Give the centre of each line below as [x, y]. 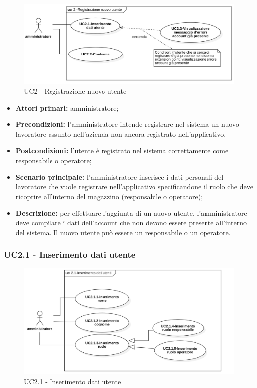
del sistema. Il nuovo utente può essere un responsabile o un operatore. [123, 232]
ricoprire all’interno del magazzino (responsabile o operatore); [109, 196]
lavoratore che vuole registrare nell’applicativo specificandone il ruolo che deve [134, 187]
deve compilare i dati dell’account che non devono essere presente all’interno [131, 223]
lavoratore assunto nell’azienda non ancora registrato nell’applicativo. [121, 134]
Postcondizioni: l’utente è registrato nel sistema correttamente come [122, 150]
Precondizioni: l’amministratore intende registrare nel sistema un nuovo [127, 124]
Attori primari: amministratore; [67, 107]
